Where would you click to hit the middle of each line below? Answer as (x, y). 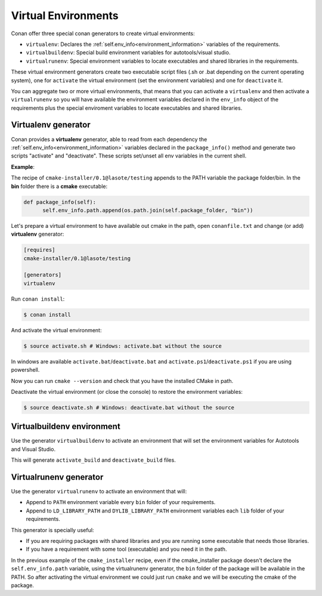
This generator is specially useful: (52, 530)
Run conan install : (38, 299)
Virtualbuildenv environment (66, 427)
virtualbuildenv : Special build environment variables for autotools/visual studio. (128, 53)
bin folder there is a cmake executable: (59, 186)
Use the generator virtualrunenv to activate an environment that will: (99, 492)
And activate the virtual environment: (56, 330)
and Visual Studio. (33, 449)
